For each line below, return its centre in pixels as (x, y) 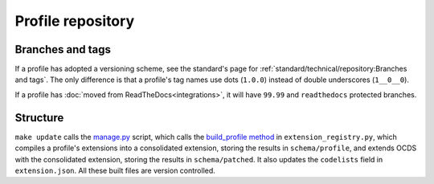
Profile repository (75, 21)
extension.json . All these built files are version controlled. (115, 170)
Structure (39, 118)
